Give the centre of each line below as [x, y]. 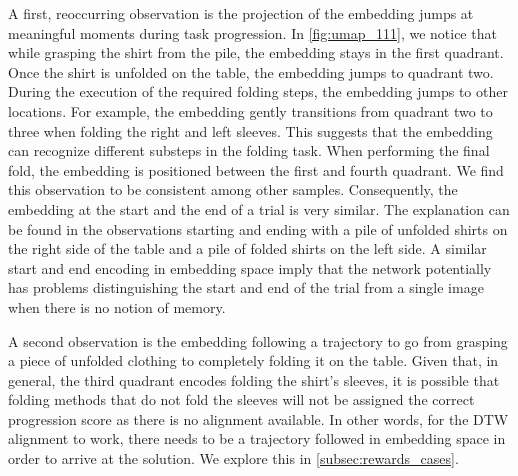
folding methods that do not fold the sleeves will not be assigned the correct [241, 399]
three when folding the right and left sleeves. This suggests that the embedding [250, 130]
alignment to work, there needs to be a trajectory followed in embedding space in [257, 438]
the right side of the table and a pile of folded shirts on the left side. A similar [247, 248]
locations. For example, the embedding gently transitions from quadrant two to [250, 110]
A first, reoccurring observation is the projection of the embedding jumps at [241, 13]
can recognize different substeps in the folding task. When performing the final [249, 150]
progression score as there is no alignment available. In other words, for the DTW [258, 418]
